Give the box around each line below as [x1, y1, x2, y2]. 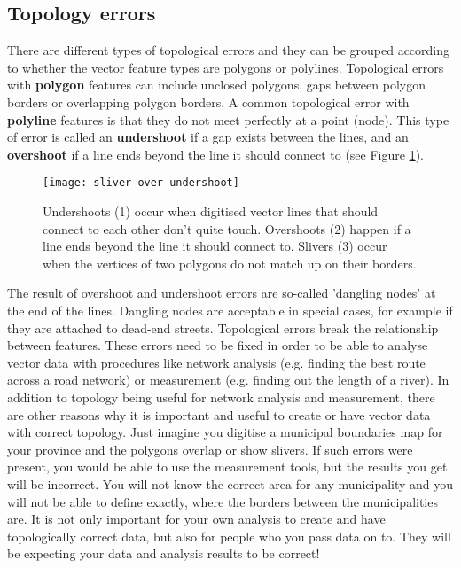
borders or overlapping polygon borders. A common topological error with [7, 92, 410, 111]
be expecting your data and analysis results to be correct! [7, 544, 320, 563]
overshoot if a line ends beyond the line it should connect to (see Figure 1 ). [7, 144, 424, 163]
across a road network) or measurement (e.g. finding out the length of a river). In [7, 370, 449, 389]
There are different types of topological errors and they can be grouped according [7, 41, 450, 59]
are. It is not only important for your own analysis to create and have [7, 510, 386, 528]
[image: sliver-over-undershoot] [43, 176, 239, 190]
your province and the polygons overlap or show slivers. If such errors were [7, 440, 413, 458]
